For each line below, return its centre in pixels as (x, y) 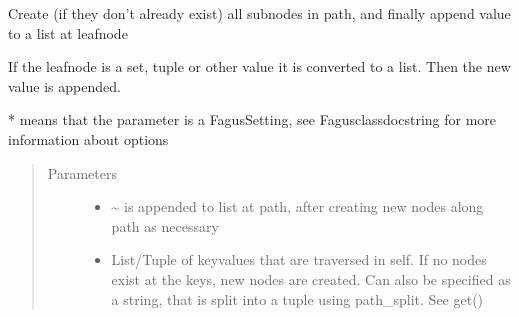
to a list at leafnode (68, 32)
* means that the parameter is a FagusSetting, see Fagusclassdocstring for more (252, 119)
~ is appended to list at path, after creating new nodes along (297, 206)
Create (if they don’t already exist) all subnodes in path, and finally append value (259, 13)
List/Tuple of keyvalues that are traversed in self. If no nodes (299, 259)
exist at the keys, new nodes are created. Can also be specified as (311, 278)
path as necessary (165, 225)
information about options (88, 138)
